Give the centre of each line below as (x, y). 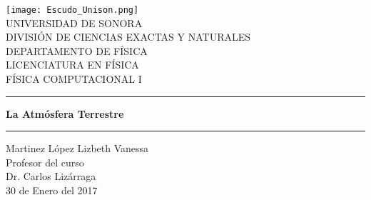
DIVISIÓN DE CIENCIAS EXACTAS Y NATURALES (128, 37)
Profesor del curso (45, 162)
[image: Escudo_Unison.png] (72, 10)
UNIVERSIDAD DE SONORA (74, 22)
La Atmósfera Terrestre (65, 113)
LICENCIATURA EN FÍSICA (72, 65)
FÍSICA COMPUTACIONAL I (74, 79)
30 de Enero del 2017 (52, 190)
